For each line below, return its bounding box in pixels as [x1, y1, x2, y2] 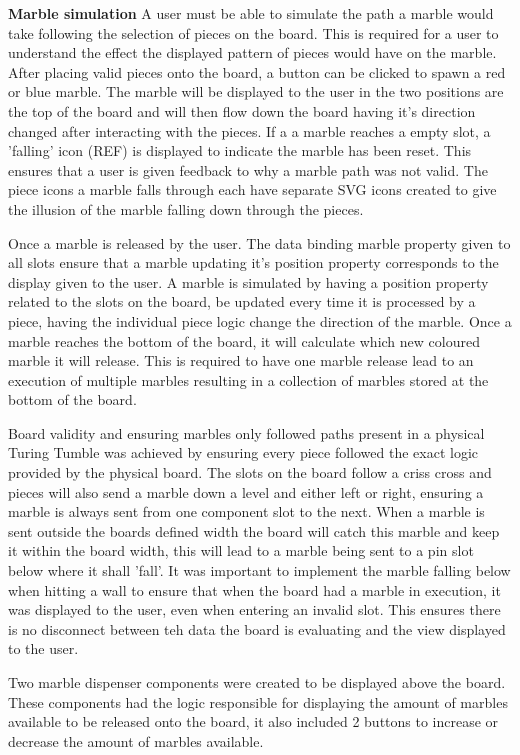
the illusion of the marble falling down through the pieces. [8, 198, 364, 219]
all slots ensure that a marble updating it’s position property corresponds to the [8, 252, 499, 273]
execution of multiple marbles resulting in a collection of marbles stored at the [8, 369, 489, 390]
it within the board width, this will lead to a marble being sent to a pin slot [8, 540, 474, 561]
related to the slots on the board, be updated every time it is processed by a [8, 291, 476, 312]
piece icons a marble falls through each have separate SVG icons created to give [8, 179, 497, 200]
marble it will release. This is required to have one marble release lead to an [8, 350, 474, 371]
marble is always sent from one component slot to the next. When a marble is [8, 501, 485, 522]
